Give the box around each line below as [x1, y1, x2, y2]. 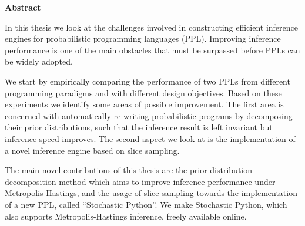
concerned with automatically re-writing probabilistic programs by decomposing [5, 109, 293, 122]
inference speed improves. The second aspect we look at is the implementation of [5, 132, 296, 144]
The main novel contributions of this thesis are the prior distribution [5, 164, 253, 176]
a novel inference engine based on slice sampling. [5, 144, 180, 156]
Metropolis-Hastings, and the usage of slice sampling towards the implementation [5, 187, 297, 199]
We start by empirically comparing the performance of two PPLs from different [5, 75, 290, 87]
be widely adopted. [5, 55, 73, 68]
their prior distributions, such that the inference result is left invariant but [5, 121, 273, 133]
